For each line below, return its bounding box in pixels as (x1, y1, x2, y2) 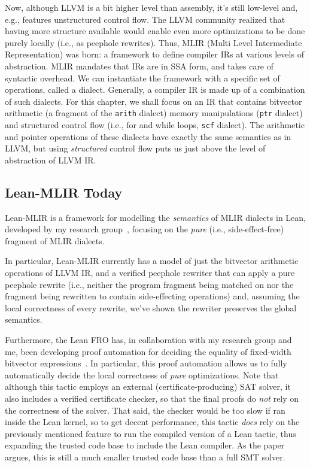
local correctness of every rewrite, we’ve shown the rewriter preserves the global (5, 301, 297, 314)
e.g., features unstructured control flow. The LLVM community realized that (5, 13, 285, 25)
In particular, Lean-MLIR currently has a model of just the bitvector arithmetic (5, 254, 299, 267)
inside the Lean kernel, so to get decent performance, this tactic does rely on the (5, 416, 300, 428)
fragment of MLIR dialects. (5, 234, 105, 247)
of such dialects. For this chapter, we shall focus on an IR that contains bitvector (5, 95, 302, 107)
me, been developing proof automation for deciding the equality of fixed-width (5, 345, 291, 357)
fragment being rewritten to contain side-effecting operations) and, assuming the (5, 290, 300, 302)
